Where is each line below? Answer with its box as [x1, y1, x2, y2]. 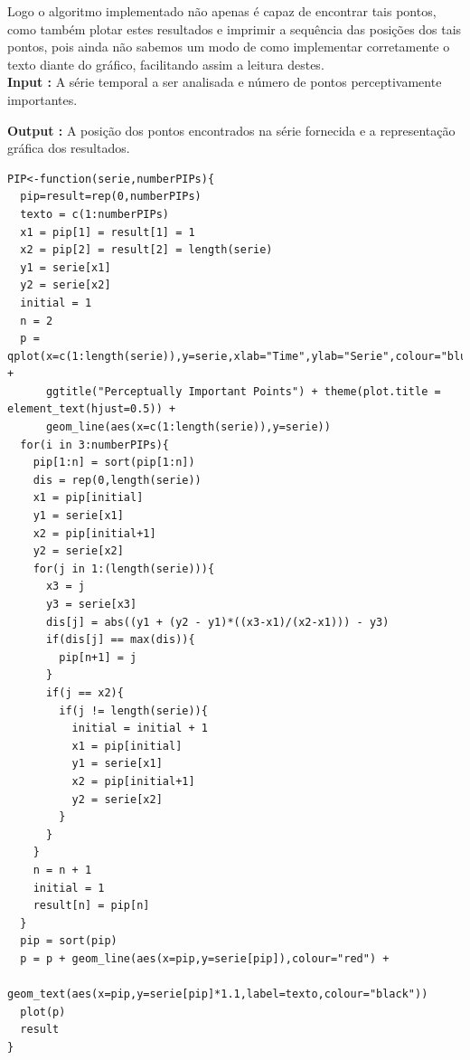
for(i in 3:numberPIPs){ [20, 438, 169, 451]
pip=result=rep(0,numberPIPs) [20, 190, 202, 203]
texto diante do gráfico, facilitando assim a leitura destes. [7, 54, 324, 73]
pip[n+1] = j [59, 650, 137, 664]
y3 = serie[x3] [45, 598, 137, 610]
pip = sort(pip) [20, 934, 117, 948]
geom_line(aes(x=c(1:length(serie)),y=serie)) [45, 421, 331, 434]
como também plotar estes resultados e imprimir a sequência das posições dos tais [7, 19, 462, 38]
